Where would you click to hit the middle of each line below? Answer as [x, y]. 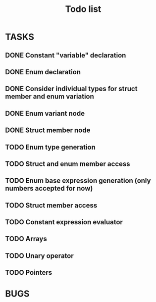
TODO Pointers [29, 273]
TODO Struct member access [51, 205]
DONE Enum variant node [45, 113]
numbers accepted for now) [49, 188]
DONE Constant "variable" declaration [66, 55]
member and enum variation [50, 97]
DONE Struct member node [48, 130]
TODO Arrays [26, 239]
